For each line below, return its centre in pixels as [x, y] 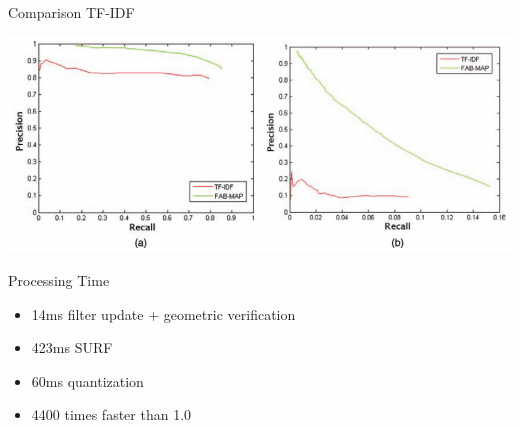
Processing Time [59, 280]
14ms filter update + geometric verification [163, 313]
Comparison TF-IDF [71, 12]
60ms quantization [87, 380]
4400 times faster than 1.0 [111, 414]
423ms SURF [72, 347]
